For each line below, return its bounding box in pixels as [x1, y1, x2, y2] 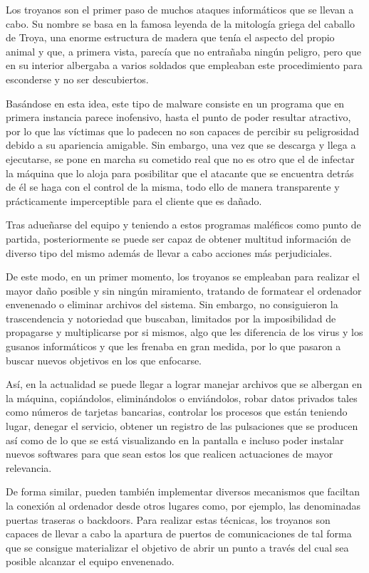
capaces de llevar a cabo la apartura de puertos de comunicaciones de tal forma [6, 526, 352, 541]
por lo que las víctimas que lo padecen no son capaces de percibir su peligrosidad [6, 123, 360, 138]
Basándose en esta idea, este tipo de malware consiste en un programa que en [6, 95, 345, 110]
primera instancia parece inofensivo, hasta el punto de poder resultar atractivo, [6, 110, 351, 125]
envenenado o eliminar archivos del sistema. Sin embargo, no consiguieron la [6, 297, 338, 312]
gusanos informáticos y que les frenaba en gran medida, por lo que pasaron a [6, 339, 341, 354]
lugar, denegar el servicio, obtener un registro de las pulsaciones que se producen [6, 419, 358, 433]
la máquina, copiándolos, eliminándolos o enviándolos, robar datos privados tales [6, 390, 358, 405]
